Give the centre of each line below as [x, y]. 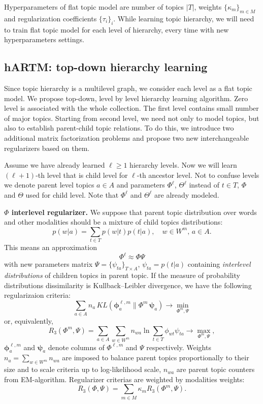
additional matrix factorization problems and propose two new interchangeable [127, 137]
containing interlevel [219, 264]
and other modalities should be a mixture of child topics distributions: [113, 222]
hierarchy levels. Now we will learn [183, 165]
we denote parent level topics [49, 185]
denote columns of [76, 347]
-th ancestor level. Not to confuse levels [198, 175]
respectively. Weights [179, 347]
